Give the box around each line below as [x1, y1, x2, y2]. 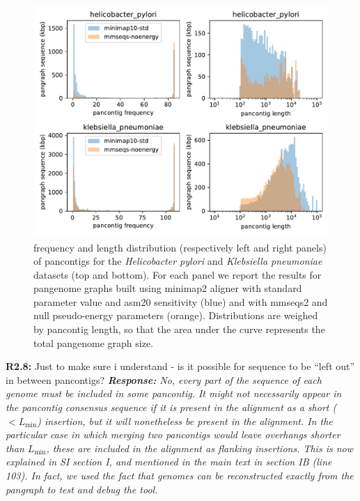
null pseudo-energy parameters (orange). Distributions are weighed [33, 308, 318, 323]
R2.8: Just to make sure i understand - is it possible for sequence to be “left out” [6, 359, 355, 373]
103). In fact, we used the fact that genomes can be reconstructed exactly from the [6, 468, 354, 482]
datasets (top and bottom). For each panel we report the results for [33, 267, 322, 282]
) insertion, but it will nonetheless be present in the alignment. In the [37, 413, 333, 428]
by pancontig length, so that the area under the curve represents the [33, 322, 325, 337]
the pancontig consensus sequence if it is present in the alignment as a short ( [6, 400, 337, 415]
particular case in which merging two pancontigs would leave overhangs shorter [6, 427, 341, 442]
